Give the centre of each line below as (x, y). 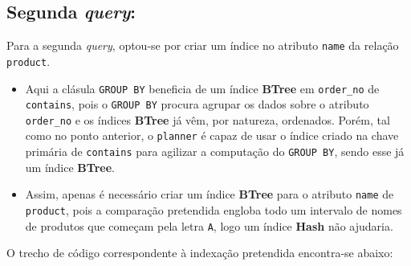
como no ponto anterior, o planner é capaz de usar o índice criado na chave (212, 135)
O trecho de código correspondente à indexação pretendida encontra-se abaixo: (200, 253)
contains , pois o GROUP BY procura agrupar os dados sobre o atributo (197, 104)
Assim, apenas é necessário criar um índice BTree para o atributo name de (210, 194)
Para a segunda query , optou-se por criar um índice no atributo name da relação (203, 45)
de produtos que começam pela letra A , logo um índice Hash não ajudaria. (209, 225)
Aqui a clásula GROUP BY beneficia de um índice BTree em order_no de (202, 88)
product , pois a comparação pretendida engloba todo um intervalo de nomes (214, 210)
